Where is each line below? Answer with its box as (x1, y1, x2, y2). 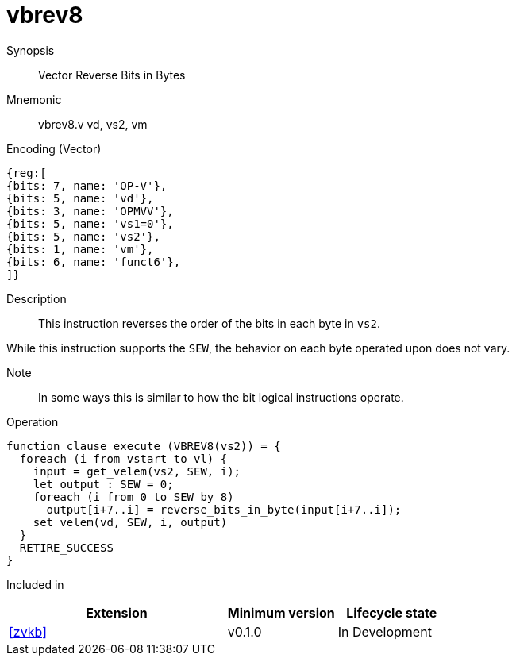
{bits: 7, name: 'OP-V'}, (6, 179, 168, 192)
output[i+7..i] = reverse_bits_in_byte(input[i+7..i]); (46, 502, 402, 516)
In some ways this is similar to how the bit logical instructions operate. (38, 390, 404, 404)
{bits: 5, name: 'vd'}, (6, 191, 154, 205)
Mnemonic (6, 92, 62, 106)
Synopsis (6, 43, 55, 57)
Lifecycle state (346, 604, 437, 621)
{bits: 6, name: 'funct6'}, (6, 255, 181, 268)
